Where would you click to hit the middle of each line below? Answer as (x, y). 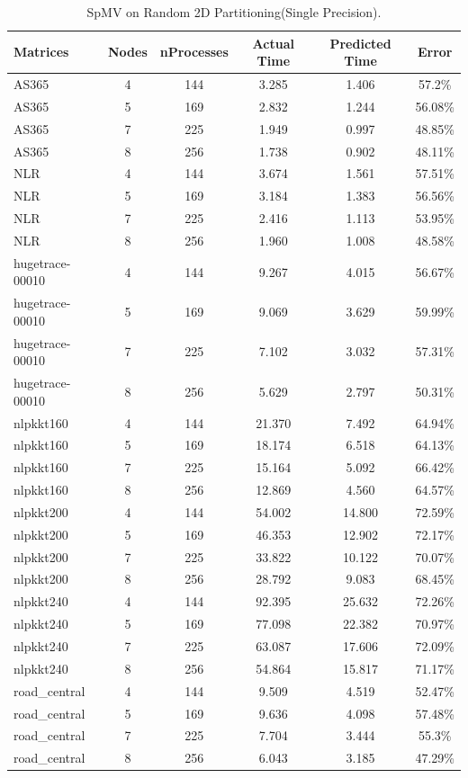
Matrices (41, 52)
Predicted (360, 43)
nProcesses (194, 52)
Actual (273, 43)
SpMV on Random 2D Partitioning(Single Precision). (234, 12)
